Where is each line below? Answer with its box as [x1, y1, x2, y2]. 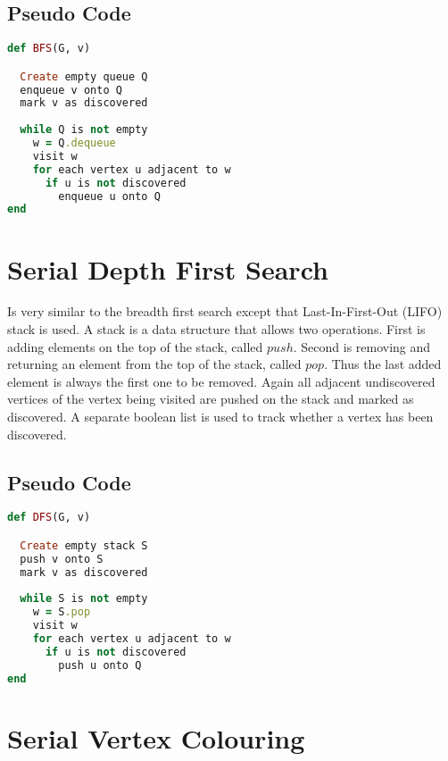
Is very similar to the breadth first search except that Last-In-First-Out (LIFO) [7, 302, 443, 321]
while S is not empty [20, 592, 148, 606]
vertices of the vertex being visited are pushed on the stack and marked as [7, 389, 414, 408]
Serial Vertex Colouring [7, 719, 305, 756]
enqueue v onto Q [20, 83, 122, 96]
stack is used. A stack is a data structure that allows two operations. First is [7, 320, 426, 339]
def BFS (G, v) [7, 42, 91, 55]
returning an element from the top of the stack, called [7, 355, 302, 373]
